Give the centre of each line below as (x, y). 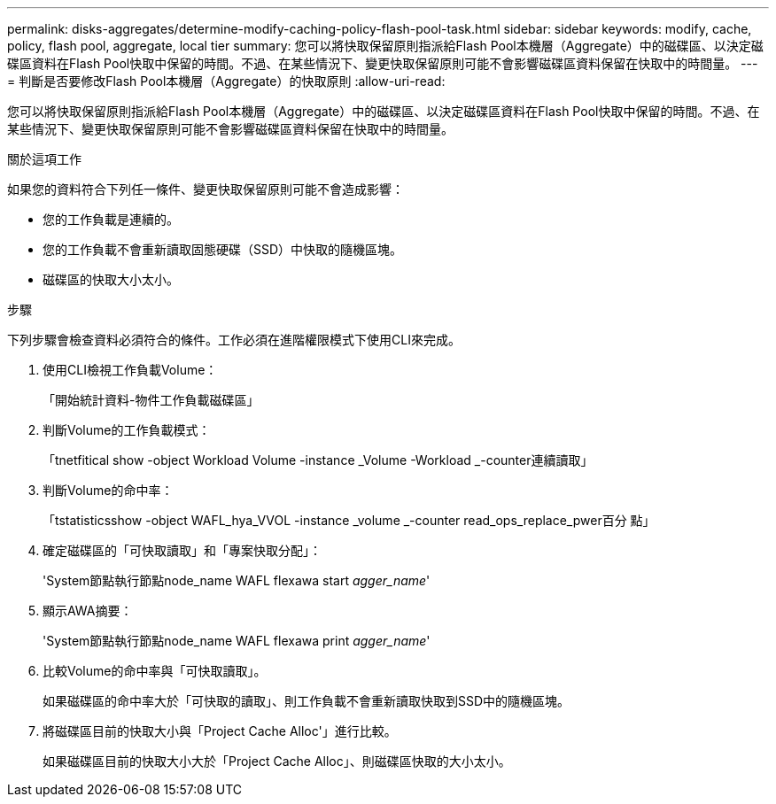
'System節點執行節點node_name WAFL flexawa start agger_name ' (237, 580)
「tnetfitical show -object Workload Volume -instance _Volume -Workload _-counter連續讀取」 (318, 460)
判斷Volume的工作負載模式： (127, 430)
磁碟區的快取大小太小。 (111, 279)
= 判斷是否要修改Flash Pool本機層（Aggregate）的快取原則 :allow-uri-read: (226, 81)
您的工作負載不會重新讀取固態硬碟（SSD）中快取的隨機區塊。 (223, 249)
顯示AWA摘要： (88, 611)
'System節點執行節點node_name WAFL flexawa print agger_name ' (237, 641)
